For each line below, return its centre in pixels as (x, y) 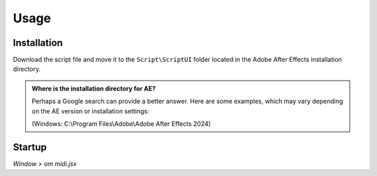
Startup (30, 147)
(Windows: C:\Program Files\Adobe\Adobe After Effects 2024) (121, 124)
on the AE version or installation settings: (90, 111)
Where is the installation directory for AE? (94, 88)
